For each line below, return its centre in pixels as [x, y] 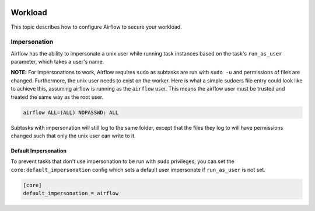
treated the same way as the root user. [57, 97]
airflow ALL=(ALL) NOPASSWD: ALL [71, 112]
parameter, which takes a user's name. [57, 62]
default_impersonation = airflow [71, 193]
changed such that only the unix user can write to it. [73, 136]
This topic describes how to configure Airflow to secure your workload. [96, 27]
